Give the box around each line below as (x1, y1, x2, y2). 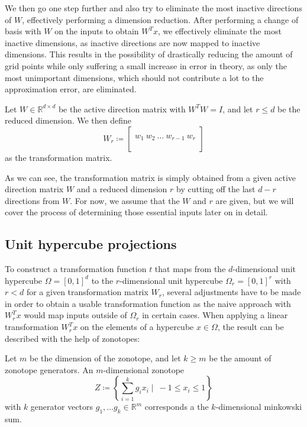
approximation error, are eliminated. (5, 83, 137, 95)
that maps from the (154, 263, 226, 275)
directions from (5, 194, 60, 206)
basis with (5, 25, 41, 37)
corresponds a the (144, 400, 209, 413)
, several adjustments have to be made (162, 286, 301, 298)
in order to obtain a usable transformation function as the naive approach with (5, 297, 291, 309)
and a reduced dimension (76, 183, 167, 195)
